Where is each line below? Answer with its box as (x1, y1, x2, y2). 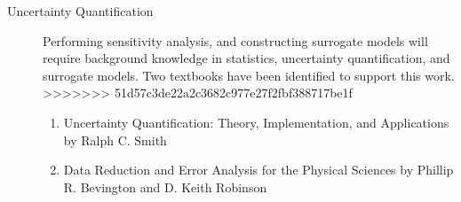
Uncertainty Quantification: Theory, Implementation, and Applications (63, 113, 449, 131)
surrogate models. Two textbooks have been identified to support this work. (43, 66, 455, 84)
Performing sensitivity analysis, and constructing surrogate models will (43, 31, 428, 50)
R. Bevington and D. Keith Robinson (63, 177, 267, 196)
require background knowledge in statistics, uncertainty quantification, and (43, 49, 450, 67)
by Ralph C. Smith (63, 130, 167, 149)
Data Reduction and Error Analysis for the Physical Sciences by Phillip (63, 160, 454, 179)
